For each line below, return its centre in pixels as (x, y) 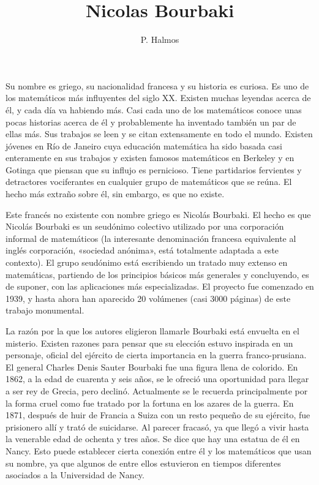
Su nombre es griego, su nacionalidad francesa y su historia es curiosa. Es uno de (157, 85)
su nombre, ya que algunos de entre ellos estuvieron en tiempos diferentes (143, 463)
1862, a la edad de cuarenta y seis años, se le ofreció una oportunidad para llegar (157, 379)
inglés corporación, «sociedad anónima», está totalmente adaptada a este (142, 250)
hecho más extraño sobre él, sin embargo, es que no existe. (115, 194)
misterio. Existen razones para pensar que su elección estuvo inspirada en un (149, 343)
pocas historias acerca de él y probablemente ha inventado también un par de (151, 122)
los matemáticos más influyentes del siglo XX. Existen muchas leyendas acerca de (158, 98)
